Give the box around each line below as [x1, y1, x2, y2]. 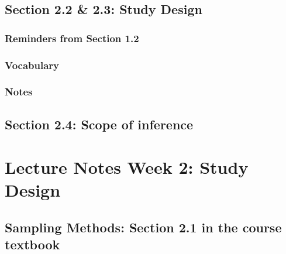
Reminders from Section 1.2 [5, 30, 139, 45]
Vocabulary [5, 57, 60, 72]
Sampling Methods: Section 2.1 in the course [5, 218, 282, 236]
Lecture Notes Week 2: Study [5, 155, 249, 179]
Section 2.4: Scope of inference [5, 115, 194, 133]
